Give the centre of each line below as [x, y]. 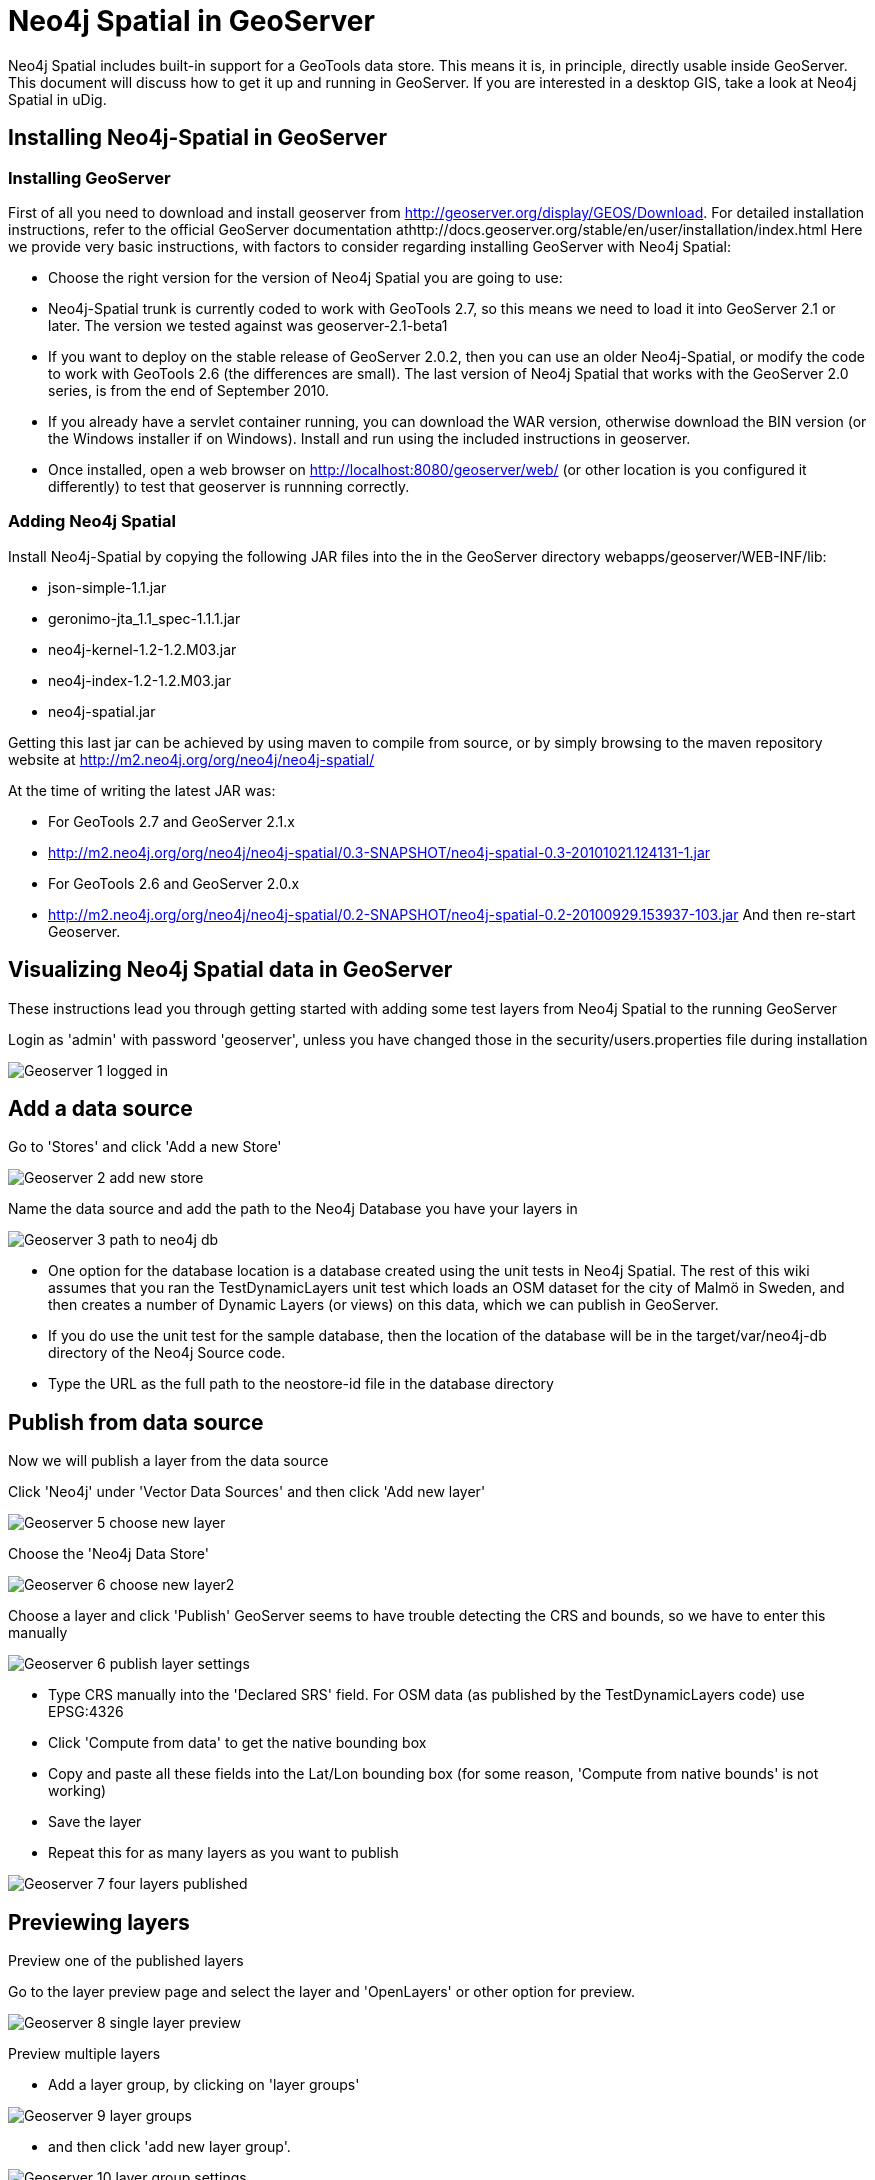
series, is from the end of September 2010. [188, 390]
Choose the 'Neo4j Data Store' [108, 1554]
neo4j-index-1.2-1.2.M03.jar [139, 680]
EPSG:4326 [86, 1712]
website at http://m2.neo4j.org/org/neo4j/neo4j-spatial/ [191, 759]
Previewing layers [99, 1922]
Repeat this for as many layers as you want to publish [223, 1853]
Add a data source [100, 1108]
